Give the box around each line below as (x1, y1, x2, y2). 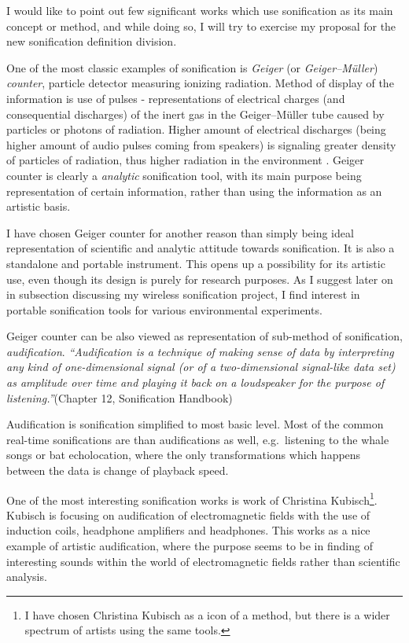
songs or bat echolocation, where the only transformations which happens (6, 446, 361, 463)
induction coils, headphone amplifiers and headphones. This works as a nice (6, 522, 370, 538)
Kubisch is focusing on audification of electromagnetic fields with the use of (6, 506, 370, 523)
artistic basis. (6, 198, 71, 215)
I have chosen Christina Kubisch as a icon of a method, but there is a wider (24, 606, 390, 623)
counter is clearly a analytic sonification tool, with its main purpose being (6, 167, 362, 183)
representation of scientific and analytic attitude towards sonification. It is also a (6, 240, 395, 256)
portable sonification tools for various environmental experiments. (6, 301, 322, 318)
